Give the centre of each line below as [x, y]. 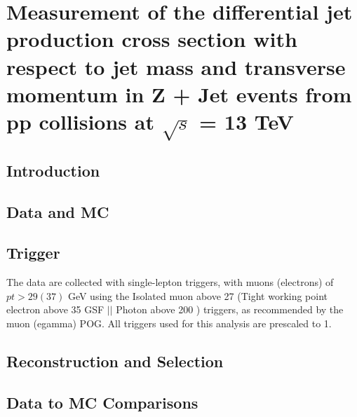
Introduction [53, 170]
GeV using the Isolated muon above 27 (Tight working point [198, 295]
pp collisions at [80, 121]
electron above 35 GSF [55, 309]
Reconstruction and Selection [115, 361]
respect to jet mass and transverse [176, 66]
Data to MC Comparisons [102, 402]
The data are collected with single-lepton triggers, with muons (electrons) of [170, 282]
